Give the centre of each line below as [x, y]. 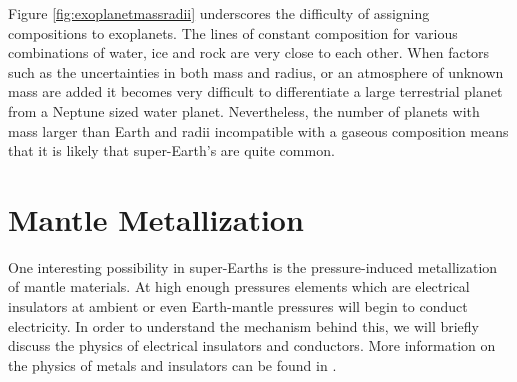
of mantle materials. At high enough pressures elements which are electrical [239, 286]
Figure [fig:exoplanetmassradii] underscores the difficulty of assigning [219, 13]
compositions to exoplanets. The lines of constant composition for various [233, 32]
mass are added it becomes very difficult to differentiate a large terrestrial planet [255, 91]
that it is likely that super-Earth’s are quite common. [171, 150]
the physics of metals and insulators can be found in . [172, 364]
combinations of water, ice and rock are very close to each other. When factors [249, 52]
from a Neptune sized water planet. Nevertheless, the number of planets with [244, 110]
